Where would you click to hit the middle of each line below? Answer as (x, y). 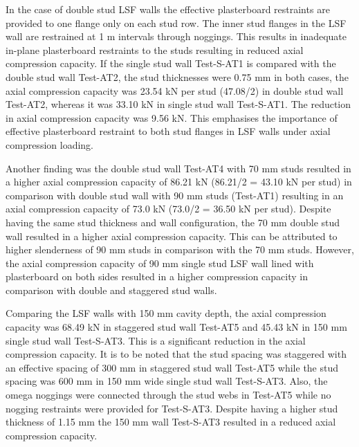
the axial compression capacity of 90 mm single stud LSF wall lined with (160, 263)
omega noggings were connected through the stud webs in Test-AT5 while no (168, 395)
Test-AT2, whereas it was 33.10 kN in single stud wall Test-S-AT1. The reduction (178, 104)
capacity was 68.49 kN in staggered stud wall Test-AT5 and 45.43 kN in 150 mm (176, 327)
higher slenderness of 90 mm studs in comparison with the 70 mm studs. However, (180, 249)
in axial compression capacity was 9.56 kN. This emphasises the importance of (172, 117)
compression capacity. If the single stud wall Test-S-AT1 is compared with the (171, 63)
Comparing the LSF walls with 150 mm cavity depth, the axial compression (166, 313)
